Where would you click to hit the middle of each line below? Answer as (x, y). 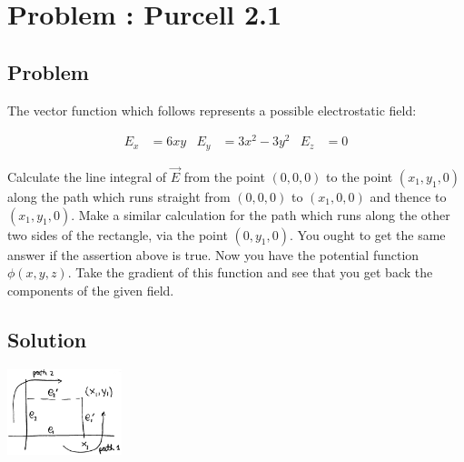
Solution (47, 339)
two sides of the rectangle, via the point (118, 234)
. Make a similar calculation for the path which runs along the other (261, 214)
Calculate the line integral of (87, 176)
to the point (360, 176)
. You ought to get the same (368, 234)
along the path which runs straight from (119, 196)
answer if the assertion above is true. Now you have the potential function (213, 254)
